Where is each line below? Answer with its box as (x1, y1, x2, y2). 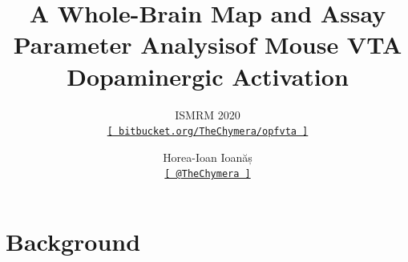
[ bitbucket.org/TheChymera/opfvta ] (107, 126, 309, 138)
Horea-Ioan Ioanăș (163, 148, 252, 165)
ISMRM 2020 (175, 106, 240, 123)
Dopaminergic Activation (67, 59, 349, 92)
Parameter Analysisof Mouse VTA (13, 28, 402, 61)
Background (6, 225, 141, 257)
